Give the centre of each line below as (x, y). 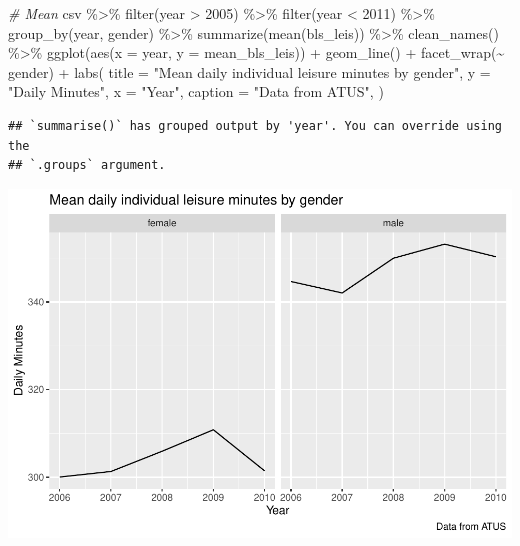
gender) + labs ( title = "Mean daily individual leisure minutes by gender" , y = (249, 71)
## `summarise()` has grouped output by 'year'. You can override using (255, 125)
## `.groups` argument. (87, 165)
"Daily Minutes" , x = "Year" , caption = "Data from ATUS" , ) (196, 91)
